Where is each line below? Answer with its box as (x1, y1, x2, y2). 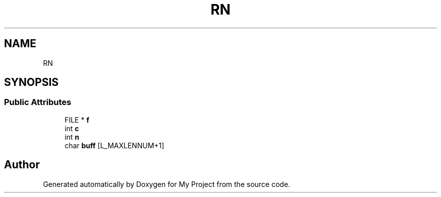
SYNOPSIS (4, 76, 59, 89)
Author (4, 158, 40, 171)
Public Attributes (4, 97, 71, 108)
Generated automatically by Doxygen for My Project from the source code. (43, 179, 290, 188)
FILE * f (64, 115, 90, 124)
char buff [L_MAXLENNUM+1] (64, 141, 165, 150)
